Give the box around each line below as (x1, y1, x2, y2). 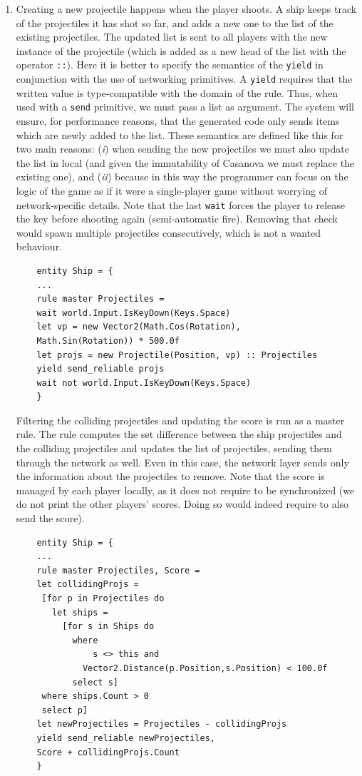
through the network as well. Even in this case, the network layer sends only (16, 454, 349, 469)
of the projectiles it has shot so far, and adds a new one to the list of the (16, 15, 333, 30)
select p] (41, 705, 88, 715)
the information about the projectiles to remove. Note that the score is (16, 469, 325, 484)
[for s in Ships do (62, 621, 155, 632)
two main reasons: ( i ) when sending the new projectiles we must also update (16, 141, 349, 156)
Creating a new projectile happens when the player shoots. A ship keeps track (16, 1, 357, 16)
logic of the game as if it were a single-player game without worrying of (16, 183, 328, 198)
